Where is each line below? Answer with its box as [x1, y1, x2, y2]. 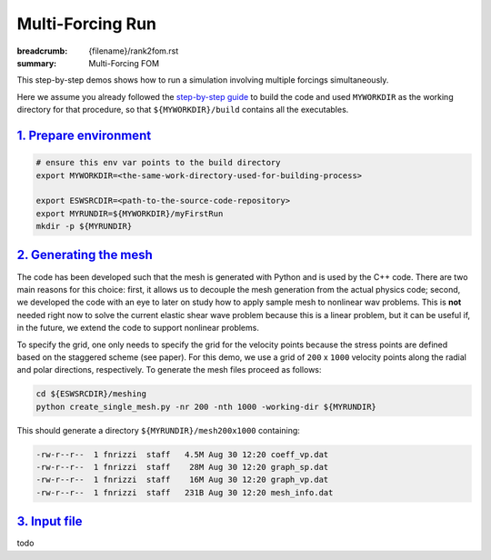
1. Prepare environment [16, 127, 152, 143]
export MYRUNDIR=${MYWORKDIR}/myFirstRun [35, 208, 224, 218]
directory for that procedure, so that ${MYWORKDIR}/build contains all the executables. [16, 105, 349, 115]
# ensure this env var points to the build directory [35, 157, 281, 168]
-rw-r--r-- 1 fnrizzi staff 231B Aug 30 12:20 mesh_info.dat [35, 487, 334, 497]
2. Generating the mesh [16, 247, 154, 263]
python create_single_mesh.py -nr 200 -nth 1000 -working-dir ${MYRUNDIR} [35, 401, 377, 412]
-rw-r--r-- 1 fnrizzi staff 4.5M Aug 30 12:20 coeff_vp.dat [35, 449, 329, 459]
